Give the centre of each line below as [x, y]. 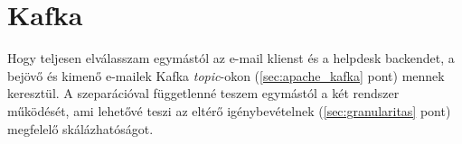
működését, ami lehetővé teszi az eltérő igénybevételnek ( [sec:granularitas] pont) [229, 110]
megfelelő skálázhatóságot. [80, 128]
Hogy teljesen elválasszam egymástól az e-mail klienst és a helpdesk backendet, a [231, 58]
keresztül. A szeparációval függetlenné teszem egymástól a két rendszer [203, 93]
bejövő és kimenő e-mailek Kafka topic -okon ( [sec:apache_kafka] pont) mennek [226, 75]
